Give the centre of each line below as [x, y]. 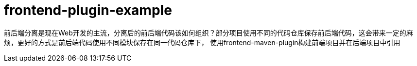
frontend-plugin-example [88, 10]
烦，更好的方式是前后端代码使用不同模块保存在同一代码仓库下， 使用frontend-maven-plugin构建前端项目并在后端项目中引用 [202, 42]
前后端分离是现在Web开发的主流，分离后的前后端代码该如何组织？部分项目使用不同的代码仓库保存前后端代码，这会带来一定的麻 [208, 33]
